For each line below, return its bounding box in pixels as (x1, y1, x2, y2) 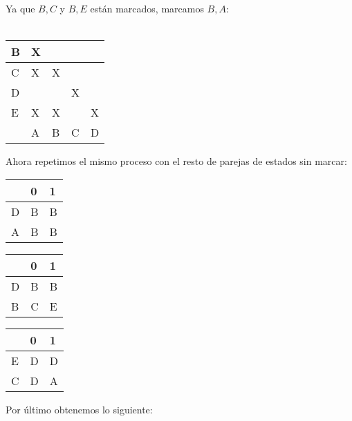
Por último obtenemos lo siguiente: (6, 402, 153, 416)
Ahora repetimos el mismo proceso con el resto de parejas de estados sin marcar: (6, 154, 347, 168)
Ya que (6, 1, 35, 15)
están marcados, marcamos (90, 1, 204, 15)
